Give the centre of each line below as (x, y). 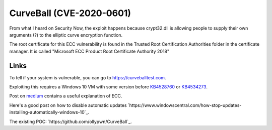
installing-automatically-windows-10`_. (49, 112)
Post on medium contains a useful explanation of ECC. (66, 96)
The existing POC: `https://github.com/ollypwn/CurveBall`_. (71, 121)
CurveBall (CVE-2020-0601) (70, 13)
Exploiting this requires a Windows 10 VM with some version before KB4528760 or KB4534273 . (108, 87)
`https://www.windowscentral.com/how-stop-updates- (185, 105)
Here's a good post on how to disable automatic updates (68, 105)
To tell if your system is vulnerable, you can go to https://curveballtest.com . (88, 77)
